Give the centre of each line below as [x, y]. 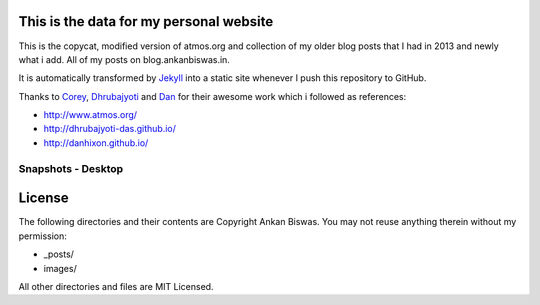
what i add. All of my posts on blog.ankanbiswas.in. [124, 59]
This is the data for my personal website [146, 21]
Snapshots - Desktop [71, 168]
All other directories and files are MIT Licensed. [116, 286]
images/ [60, 268]
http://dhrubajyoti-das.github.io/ [110, 129]
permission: [42, 236]
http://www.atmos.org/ [90, 115]
